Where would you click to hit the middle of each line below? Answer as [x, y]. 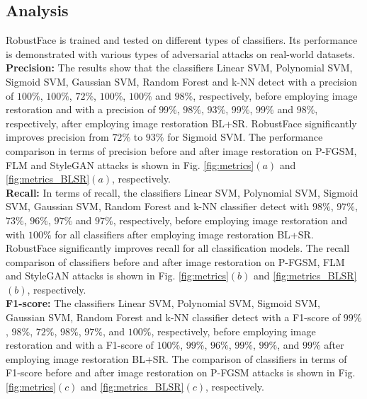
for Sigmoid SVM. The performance [245, 137]
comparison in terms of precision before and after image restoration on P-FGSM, [181, 150]
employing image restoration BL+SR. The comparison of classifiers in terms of [176, 358]
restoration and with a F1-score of [80, 345]
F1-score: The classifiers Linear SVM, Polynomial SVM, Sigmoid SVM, [163, 303]
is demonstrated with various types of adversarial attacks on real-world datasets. [181, 53]
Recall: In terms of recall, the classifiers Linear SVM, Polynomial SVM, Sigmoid [182, 192]
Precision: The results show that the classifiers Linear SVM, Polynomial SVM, [179, 68]
